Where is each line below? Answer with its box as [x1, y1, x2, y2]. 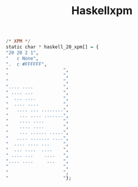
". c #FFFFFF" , [5, 61, 47, 67]
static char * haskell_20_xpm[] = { [5, 44, 99, 50]
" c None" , [5, 55, 39, 61]
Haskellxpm [71, 4, 133, 18]
